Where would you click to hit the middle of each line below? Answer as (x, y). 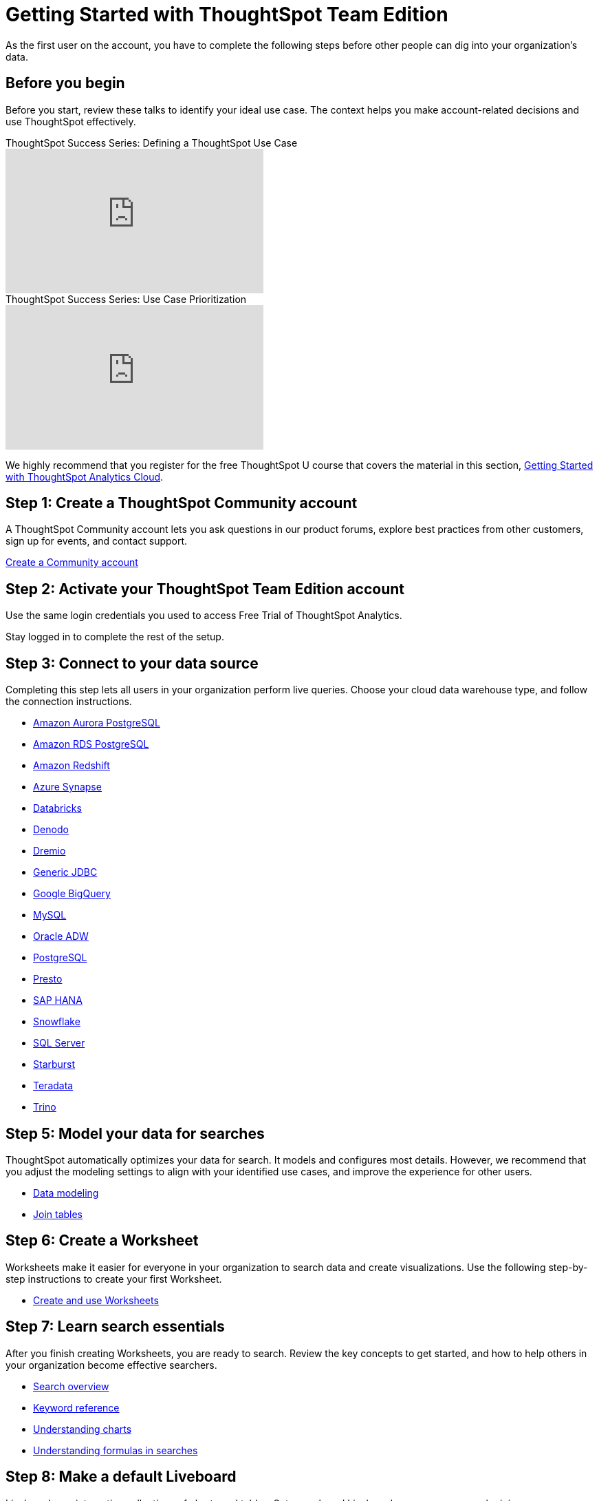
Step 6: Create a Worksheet (102, 1241)
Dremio (50, 851)
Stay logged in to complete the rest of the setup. (115, 637)
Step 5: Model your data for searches (135, 1133)
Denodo (51, 830)
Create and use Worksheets (96, 1300)
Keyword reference (76, 1407)
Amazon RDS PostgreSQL (91, 744)
